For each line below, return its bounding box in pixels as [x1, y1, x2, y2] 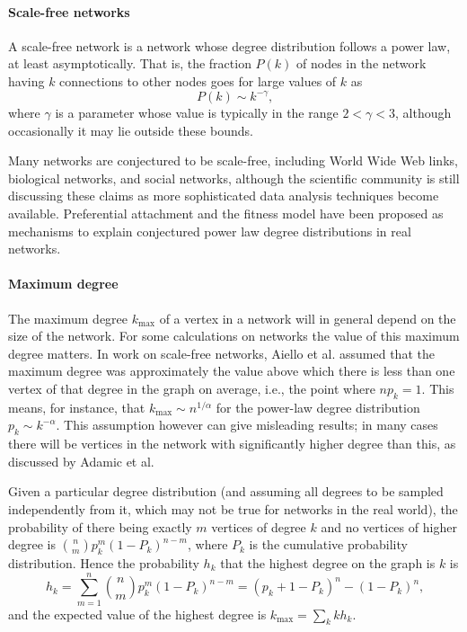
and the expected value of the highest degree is [8, 604, 267, 623]
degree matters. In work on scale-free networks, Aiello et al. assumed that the [8, 343, 435, 362]
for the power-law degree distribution [216, 397, 420, 416]
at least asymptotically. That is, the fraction [8, 54, 251, 73]
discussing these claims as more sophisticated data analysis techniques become [8, 186, 439, 205]
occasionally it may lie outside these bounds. [8, 120, 253, 139]
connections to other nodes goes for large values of [59, 71, 337, 90]
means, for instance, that [8, 397, 145, 416]
